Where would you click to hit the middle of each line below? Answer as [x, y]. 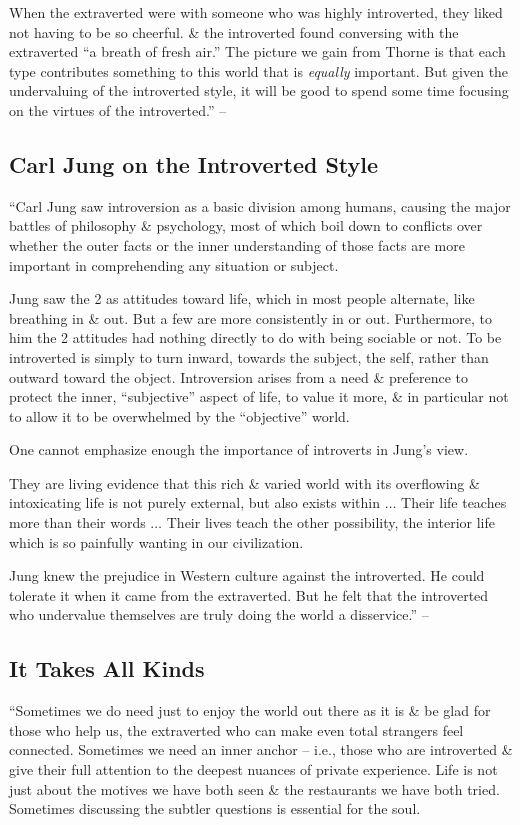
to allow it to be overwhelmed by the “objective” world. [179, 415]
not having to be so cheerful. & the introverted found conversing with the [234, 31]
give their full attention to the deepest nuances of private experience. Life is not [253, 769]
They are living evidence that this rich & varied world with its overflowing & [244, 482]
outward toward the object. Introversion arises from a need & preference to [239, 376]
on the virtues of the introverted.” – [118, 109]
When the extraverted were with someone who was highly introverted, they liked [256, 12]
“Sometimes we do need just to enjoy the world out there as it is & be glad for [250, 710]
